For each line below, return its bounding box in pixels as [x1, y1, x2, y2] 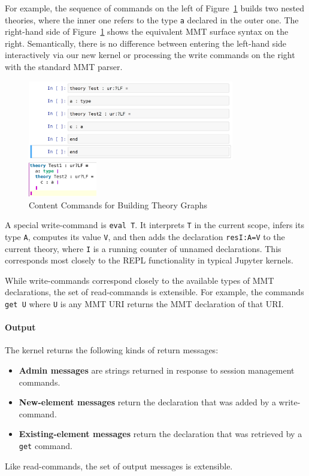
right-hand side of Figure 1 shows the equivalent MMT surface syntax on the [5, 25, 289, 38]
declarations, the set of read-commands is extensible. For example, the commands [5, 286, 304, 298]
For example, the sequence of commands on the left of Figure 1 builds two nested [5, 2, 305, 14]
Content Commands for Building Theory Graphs [29, 198, 208, 211]
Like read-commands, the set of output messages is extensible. [5, 459, 233, 472]
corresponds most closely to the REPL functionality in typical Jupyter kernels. [5, 254, 293, 266]
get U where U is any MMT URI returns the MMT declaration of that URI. [5, 298, 284, 310]
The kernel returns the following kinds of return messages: [5, 344, 219, 356]
